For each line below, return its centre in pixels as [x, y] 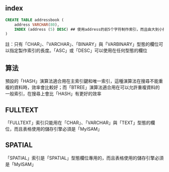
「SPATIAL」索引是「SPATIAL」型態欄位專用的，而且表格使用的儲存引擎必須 [84, 158]
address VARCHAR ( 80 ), [37, 25]
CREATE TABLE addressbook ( [35, 20]
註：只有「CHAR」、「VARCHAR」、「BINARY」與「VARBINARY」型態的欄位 [82, 44]
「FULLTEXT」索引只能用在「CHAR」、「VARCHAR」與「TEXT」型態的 [78, 123]
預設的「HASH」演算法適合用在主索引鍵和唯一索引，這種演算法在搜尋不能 [82, 81]
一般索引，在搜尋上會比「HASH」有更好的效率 [53, 94]
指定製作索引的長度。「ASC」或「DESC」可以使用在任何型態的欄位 [78, 50]
